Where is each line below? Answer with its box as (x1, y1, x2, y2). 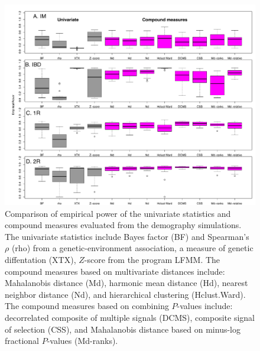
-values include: (177, 300, 233, 312)
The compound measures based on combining (5, 300, 169, 312)
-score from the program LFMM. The (84, 253, 220, 266)
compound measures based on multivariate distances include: (5, 265, 225, 277)
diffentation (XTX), (5, 253, 76, 266)
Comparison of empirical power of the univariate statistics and (5, 207, 231, 219)
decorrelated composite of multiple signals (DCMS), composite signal (5, 311, 255, 324)
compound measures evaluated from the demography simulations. (5, 219, 242, 231)
